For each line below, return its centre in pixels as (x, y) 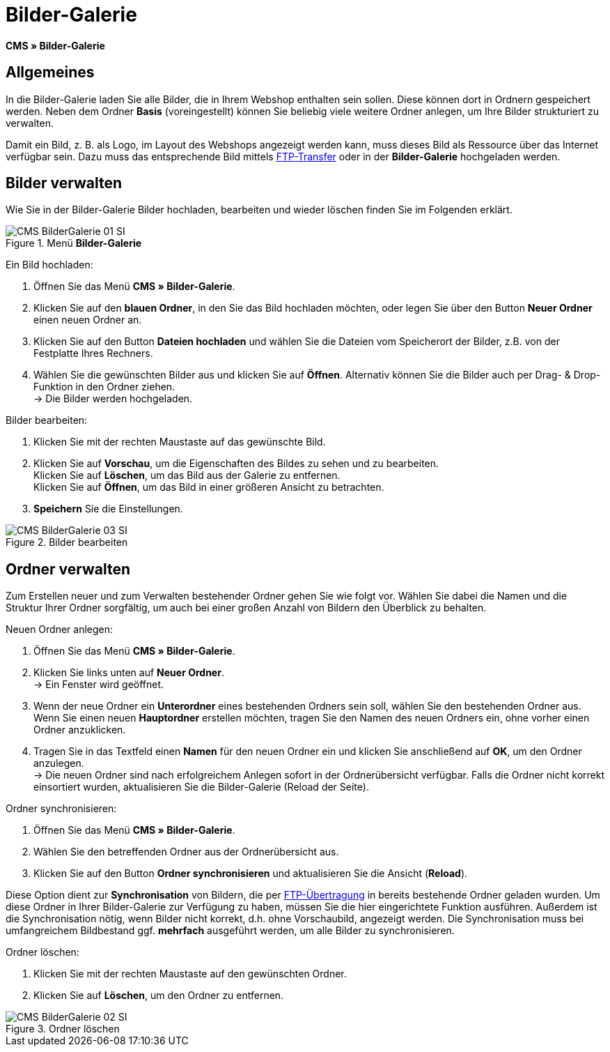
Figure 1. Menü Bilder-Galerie (74, 243)
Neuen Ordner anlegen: (60, 630)
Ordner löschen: (42, 952)
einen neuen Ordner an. (88, 320)
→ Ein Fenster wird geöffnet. (99, 685)
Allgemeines (50, 73)
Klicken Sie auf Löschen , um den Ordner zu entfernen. (159, 996)
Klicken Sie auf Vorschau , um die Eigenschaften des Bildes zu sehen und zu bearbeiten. (236, 464)
